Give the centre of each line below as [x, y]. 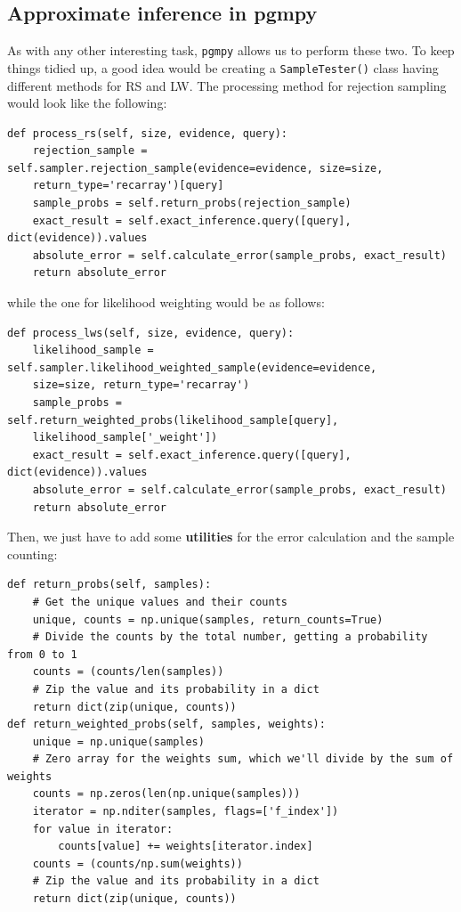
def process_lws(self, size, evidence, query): [151, 333]
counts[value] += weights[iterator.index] [186, 847]
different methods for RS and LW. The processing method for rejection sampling [227, 85]
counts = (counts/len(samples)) [128, 672]
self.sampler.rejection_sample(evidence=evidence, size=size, [195, 168]
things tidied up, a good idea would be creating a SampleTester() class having [223, 67]
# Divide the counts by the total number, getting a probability [230, 637]
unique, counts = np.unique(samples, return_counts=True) [208, 619]
